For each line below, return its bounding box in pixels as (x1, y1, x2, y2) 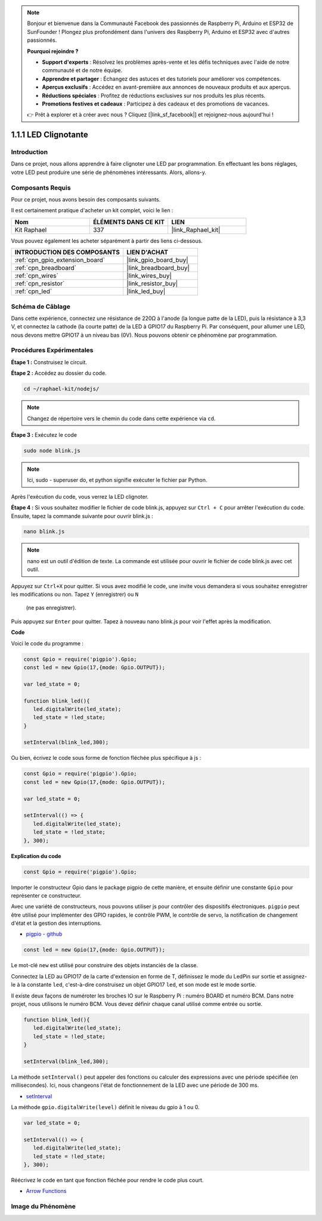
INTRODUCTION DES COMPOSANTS (14, 248, 120, 256)
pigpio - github (26, 930, 63, 938)
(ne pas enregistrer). (26, 604, 77, 611)
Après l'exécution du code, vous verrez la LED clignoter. (11, 493, 149, 500)
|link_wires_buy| (126, 272, 172, 280)
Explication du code (11, 852, 61, 859)
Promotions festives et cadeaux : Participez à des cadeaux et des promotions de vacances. (42, 100, 270, 107)
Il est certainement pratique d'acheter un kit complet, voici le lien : (11, 207, 174, 214)
